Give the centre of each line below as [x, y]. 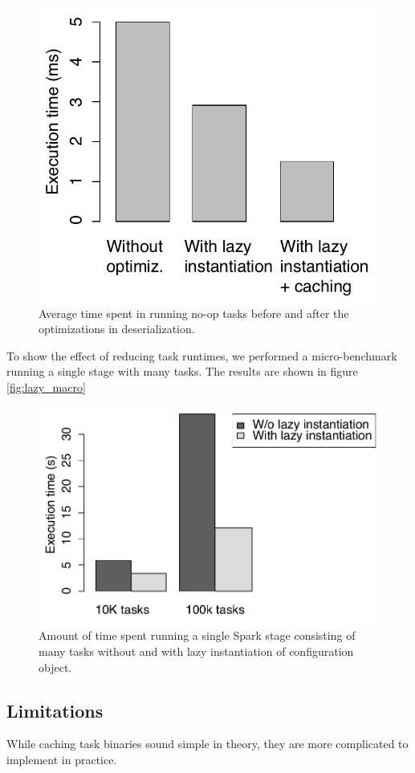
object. [55, 667]
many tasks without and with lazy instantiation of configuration [196, 651]
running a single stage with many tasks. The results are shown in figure [182, 371]
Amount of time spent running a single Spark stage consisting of [197, 635]
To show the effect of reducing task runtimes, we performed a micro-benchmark [202, 355]
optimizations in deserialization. [117, 329]
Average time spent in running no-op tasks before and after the [194, 313]
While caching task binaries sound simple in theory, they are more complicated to [207, 744]
